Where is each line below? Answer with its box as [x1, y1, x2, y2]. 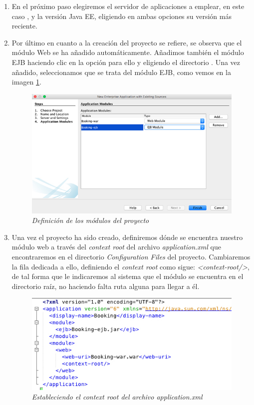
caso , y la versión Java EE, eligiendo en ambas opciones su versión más [11, 10, 232, 21]
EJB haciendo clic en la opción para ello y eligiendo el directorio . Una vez [11, 56, 241, 67]
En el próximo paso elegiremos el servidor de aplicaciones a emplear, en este [11, 1, 245, 11]
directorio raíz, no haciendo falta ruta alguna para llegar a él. [11, 280, 200, 291]
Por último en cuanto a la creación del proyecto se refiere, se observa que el [11, 37, 242, 47]
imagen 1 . [11, 76, 41, 87]
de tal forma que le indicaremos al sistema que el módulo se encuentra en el [11, 271, 244, 281]
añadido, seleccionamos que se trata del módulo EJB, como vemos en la [11, 66, 231, 77]
